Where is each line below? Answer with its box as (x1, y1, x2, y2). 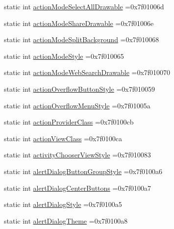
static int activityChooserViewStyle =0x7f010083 (4, 150, 151, 160)
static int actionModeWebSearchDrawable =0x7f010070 (4, 67, 171, 77)
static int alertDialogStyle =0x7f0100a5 (4, 199, 122, 209)
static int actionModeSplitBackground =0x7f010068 (4, 34, 159, 45)
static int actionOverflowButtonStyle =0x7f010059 (4, 83, 155, 94)
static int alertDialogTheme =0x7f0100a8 (4, 215, 128, 226)
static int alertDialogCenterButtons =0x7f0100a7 (4, 182, 151, 193)
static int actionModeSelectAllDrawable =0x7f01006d (4, 1, 164, 11)
